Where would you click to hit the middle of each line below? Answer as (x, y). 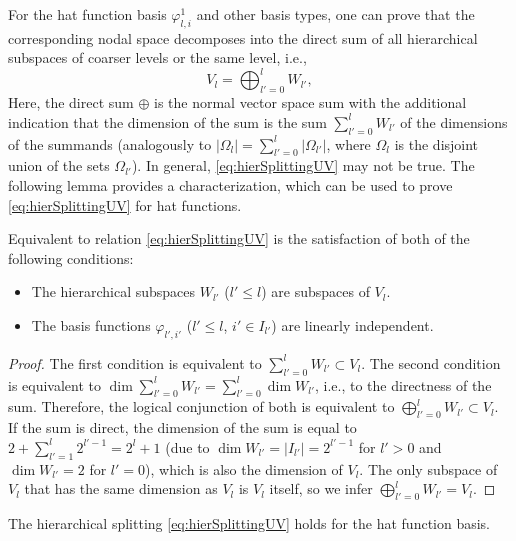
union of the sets (59, 165)
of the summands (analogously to (110, 143)
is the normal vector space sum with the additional (310, 102)
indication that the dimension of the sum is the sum (167, 121)
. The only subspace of (428, 468)
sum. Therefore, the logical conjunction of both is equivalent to (201, 406)
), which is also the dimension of (244, 468)
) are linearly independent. (352, 325)
